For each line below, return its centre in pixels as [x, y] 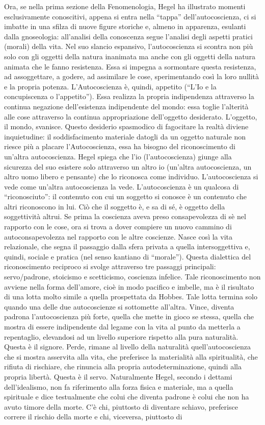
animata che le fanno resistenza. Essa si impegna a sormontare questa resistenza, [130, 66]
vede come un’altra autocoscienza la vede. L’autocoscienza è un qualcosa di [122, 186]
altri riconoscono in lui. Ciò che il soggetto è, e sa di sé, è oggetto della [115, 206]
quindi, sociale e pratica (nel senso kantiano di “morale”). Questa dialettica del [128, 256]
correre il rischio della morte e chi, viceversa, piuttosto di [93, 417]
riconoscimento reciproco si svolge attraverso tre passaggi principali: [110, 266]
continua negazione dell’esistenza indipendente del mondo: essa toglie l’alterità [126, 106]
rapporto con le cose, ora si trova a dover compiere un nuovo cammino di [118, 227]
